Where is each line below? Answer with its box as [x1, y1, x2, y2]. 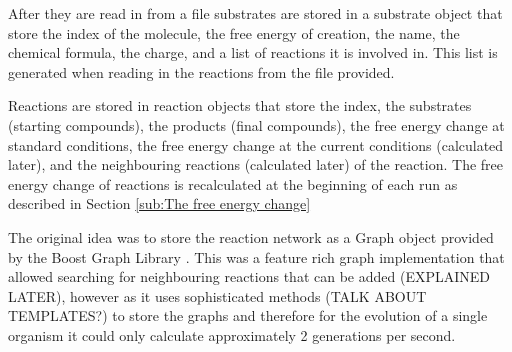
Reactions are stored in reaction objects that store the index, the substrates [8, 95, 472, 116]
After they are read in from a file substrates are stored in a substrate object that [8, 3, 503, 23]
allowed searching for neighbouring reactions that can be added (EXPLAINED [8, 266, 490, 287]
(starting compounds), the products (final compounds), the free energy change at [8, 114, 505, 135]
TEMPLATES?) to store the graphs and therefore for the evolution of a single [8, 305, 488, 326]
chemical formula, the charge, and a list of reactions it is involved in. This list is [8, 42, 498, 63]
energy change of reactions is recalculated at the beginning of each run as [8, 173, 458, 194]
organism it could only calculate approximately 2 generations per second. [8, 324, 456, 345]
